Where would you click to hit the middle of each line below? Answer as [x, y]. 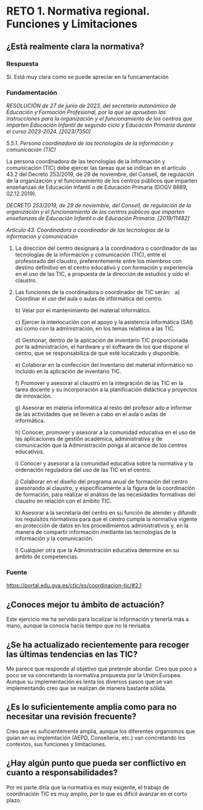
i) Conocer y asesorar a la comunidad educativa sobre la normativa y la [104, 464]
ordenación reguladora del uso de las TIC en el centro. [83, 470]
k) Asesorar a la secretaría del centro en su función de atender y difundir [106, 513]
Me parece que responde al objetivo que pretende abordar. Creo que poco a [101, 669]
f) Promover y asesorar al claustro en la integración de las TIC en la [99, 383]
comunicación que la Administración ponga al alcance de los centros [101, 445]
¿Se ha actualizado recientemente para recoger [98, 645]
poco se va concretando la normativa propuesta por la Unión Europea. [94, 675]
